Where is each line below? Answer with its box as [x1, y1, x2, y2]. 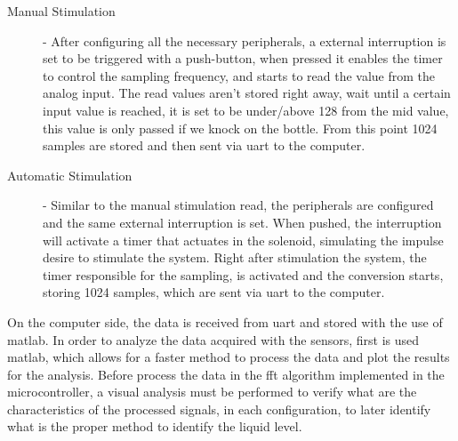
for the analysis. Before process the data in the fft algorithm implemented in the [7, 365, 445, 383]
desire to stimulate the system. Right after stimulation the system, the [43, 248, 427, 267]
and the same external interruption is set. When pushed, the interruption [43, 212, 442, 231]
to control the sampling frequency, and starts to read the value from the [43, 66, 436, 84]
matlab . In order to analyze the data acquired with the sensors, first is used [7, 330, 420, 349]
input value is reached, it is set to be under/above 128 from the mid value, [43, 100, 449, 119]
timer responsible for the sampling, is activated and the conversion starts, [43, 265, 444, 284]
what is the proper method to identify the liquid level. [7, 417, 302, 436]
